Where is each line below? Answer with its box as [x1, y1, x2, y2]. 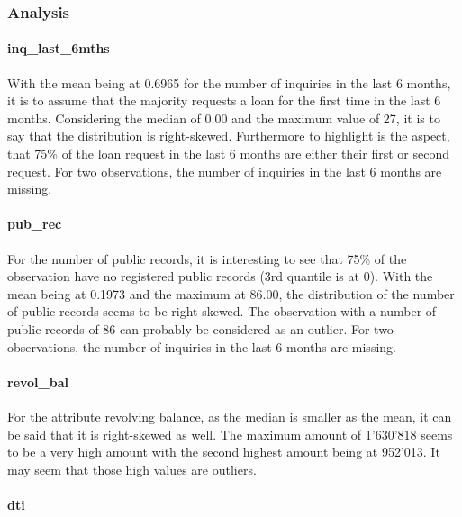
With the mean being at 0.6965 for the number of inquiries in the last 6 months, [7, 73, 451, 92]
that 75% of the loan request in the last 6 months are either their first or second [7, 144, 449, 163]
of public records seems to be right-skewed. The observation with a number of [7, 302, 437, 321]
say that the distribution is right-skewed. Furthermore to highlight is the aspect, [7, 126, 450, 145]
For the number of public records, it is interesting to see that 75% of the [7, 249, 407, 268]
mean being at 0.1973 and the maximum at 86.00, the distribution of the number [7, 284, 455, 303]
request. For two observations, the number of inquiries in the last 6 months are [7, 161, 442, 180]
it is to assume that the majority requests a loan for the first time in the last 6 [7, 91, 441, 110]
